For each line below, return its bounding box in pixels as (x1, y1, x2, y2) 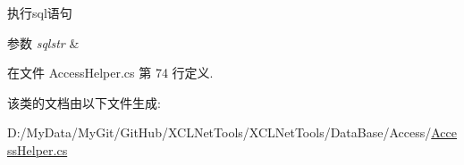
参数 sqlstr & (7, 33, 80, 52)
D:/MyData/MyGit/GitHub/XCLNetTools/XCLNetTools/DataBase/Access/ (7, 123, 432, 142)
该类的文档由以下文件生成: (7, 93, 161, 111)
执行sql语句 (7, 4, 72, 21)
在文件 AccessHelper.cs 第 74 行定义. (7, 63, 214, 82)
